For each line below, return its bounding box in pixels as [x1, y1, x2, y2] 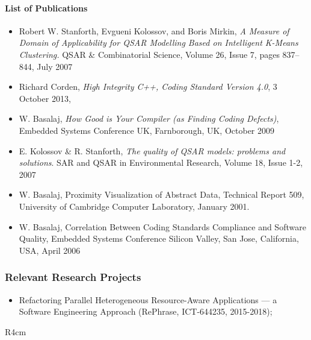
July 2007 [37, 60, 73, 72]
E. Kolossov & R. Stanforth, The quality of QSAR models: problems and [19, 144, 286, 157]
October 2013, [19, 92, 71, 104]
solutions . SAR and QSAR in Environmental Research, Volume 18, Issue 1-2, [19, 156, 303, 169]
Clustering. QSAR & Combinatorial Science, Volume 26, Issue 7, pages [19, 48, 280, 60]
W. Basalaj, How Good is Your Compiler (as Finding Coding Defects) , [19, 112, 279, 125]
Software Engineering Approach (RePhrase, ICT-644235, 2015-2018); [19, 305, 273, 318]
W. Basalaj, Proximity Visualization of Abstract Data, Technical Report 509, [19, 188, 304, 201]
